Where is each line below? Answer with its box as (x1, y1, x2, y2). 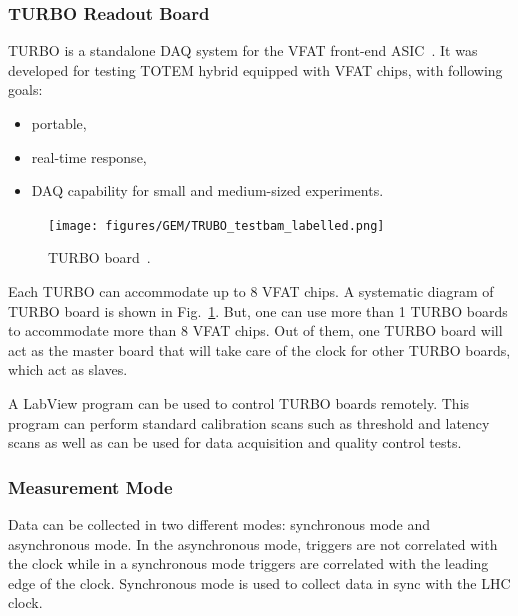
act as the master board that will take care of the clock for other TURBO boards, (8, 339, 511, 360)
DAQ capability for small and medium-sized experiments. (31, 180, 384, 201)
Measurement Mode (8, 474, 173, 499)
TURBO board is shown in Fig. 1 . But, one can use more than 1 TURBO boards (8, 300, 508, 321)
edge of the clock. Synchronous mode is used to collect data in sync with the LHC (8, 572, 511, 593)
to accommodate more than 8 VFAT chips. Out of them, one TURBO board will (8, 320, 503, 341)
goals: (8, 79, 43, 100)
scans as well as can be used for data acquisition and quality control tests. (8, 432, 462, 453)
